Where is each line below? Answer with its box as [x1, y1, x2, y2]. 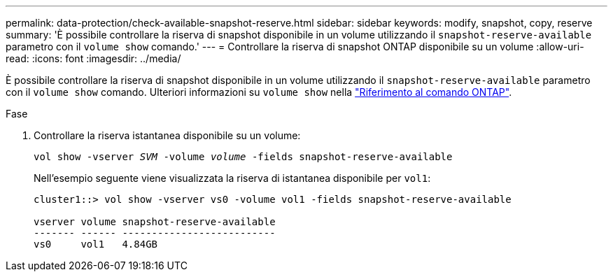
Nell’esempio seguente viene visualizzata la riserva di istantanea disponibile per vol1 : [34, 172, 431, 184]
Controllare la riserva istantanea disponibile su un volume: [34, 129, 301, 141]
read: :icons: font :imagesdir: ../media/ [6, 52, 181, 64]
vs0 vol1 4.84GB [34, 239, 158, 250]
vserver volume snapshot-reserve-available [34, 216, 276, 227]
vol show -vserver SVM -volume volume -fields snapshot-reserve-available [34, 151, 453, 162]
